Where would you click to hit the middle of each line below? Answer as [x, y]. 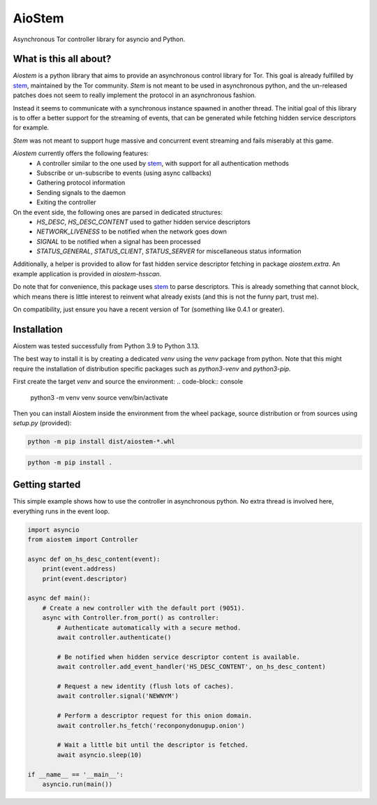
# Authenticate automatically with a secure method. [149, 627]
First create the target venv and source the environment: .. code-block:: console [128, 382]
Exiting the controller [67, 202]
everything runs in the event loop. [61, 511]
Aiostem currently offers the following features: [81, 153]
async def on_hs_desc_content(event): [94, 559]
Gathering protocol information [81, 183]
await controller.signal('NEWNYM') [118, 696]
